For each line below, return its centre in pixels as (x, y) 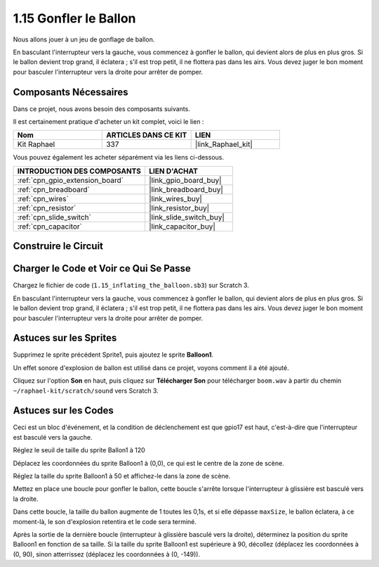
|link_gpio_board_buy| (185, 180)
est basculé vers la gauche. (53, 437)
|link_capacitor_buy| (182, 227)
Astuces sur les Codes (63, 410)
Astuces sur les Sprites (65, 338)
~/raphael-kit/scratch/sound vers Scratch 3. (86, 390)
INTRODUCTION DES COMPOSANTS (79, 171)
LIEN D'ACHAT (173, 171)
